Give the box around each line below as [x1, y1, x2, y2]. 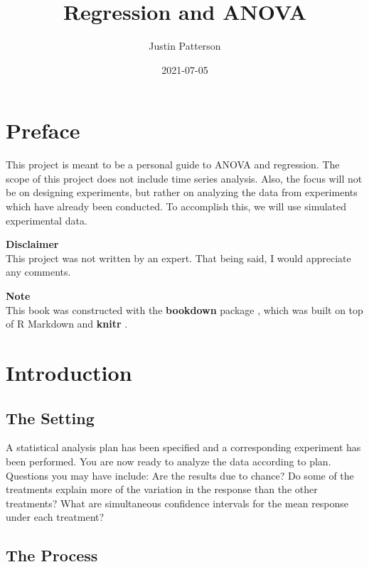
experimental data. [6, 212, 87, 227]
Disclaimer [6, 237, 59, 252]
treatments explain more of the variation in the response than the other [6, 482, 318, 497]
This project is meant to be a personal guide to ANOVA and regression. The [6, 157, 340, 172]
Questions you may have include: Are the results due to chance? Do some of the [6, 468, 354, 482]
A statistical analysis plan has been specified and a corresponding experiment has [6, 440, 361, 455]
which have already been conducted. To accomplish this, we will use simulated [6, 199, 347, 214]
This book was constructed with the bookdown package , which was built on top [6, 302, 363, 317]
